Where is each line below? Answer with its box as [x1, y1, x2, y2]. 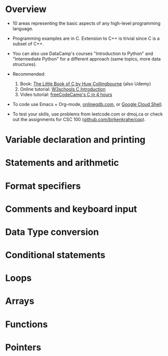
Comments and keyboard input [5, 203, 137, 215]
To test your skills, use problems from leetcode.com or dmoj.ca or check [12, 111, 163, 117]
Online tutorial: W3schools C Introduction [20, 86, 106, 92]
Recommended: [12, 71, 46, 77]
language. [12, 25, 34, 31]
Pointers [5, 341, 41, 353]
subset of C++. [12, 40, 44, 46]
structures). [12, 61, 37, 67]
